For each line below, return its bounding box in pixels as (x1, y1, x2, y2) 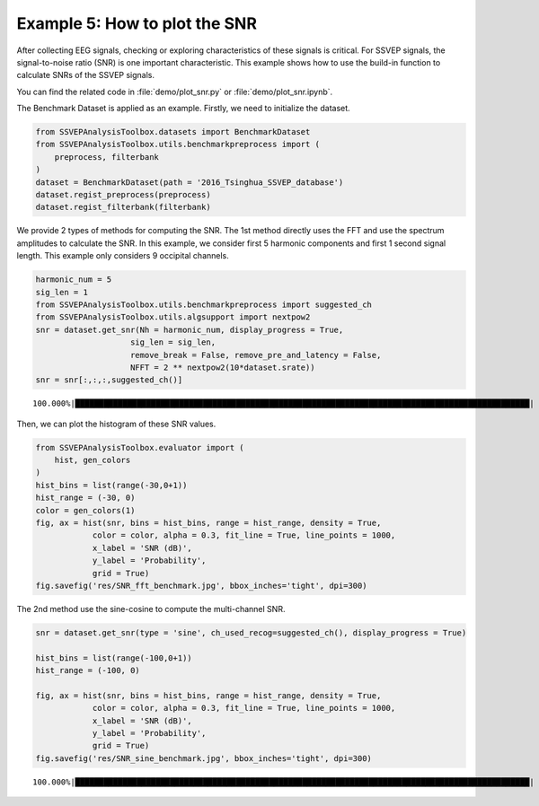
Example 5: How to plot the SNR (16, 13, 258, 33)
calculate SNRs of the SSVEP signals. (16, 70, 155, 81)
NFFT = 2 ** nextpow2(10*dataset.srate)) (130, 362, 315, 372)
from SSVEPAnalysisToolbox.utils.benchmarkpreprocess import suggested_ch (35, 299, 373, 310)
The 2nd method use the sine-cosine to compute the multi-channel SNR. (16, 603, 286, 614)
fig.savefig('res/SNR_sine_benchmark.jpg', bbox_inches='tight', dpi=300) (35, 753, 373, 763)
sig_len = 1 (35, 287, 89, 297)
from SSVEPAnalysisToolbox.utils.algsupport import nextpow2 (35, 312, 311, 322)
